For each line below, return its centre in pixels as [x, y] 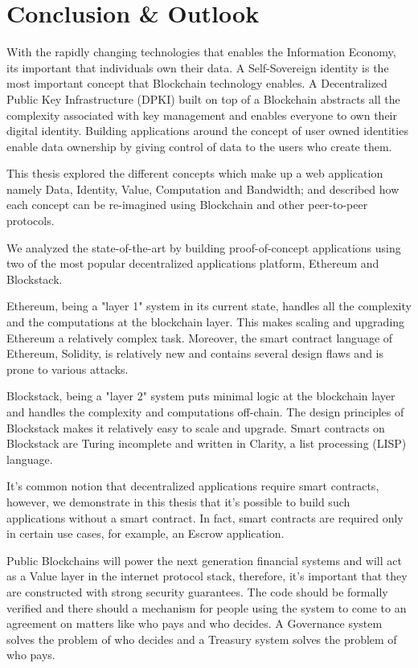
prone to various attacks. [68, 369]
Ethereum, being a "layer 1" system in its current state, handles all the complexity [209, 306]
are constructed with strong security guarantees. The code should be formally [197, 591]
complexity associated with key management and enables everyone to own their [202, 115]
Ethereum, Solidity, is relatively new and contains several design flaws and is [195, 353]
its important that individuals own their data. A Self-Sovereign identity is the [198, 67]
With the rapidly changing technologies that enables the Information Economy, [201, 52]
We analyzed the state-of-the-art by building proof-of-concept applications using [204, 247]
